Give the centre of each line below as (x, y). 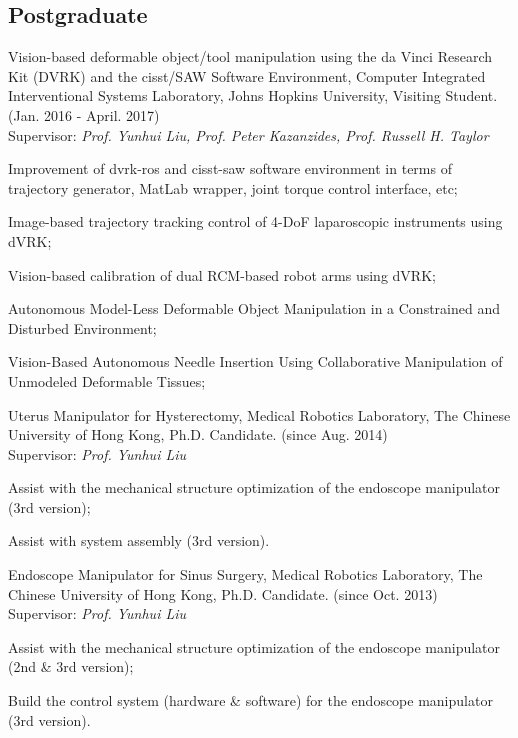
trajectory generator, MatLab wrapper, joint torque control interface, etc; (233, 187)
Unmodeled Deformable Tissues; (107, 380)
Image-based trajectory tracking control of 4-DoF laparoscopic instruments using (255, 221)
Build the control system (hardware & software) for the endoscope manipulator (250, 700)
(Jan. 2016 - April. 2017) (84, 114)
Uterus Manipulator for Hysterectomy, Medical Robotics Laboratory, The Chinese (259, 414)
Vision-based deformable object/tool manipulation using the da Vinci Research (250, 56)
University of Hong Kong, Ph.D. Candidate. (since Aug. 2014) (198, 434)
